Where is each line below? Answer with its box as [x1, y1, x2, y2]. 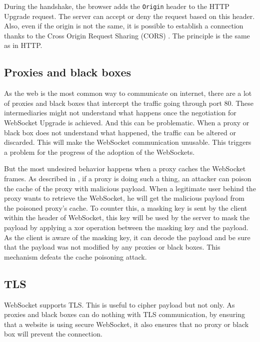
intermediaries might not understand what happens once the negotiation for [4, 107, 236, 118]
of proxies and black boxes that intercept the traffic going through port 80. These [4, 97, 253, 108]
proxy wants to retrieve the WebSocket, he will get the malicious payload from [4, 193, 244, 203]
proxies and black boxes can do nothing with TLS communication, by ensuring [4, 309, 245, 320]
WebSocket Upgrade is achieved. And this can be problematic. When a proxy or [4, 117, 249, 128]
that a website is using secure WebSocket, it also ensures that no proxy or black [4, 319, 249, 329]
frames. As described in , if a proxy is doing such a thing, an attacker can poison [4, 173, 251, 183]
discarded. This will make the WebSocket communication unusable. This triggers [4, 137, 251, 147]
